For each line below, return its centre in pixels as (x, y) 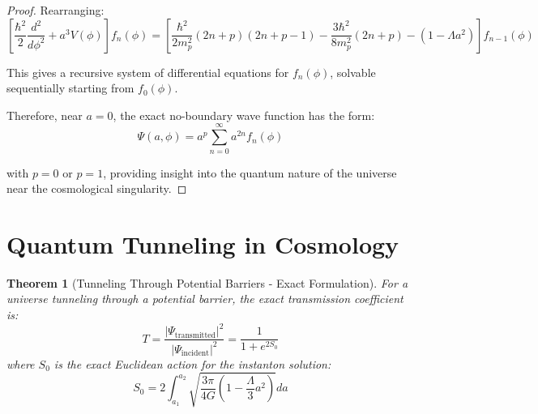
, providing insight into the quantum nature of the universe (250, 172)
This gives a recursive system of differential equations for (148, 72)
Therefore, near (45, 115)
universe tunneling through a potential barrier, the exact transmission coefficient (205, 299)
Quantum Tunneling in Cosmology (203, 243)
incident (195, 353)
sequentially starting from (70, 88)
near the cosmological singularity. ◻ (97, 188)
